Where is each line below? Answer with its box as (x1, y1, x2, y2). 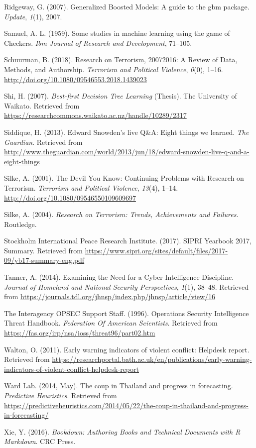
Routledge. (4, 219, 37, 229)
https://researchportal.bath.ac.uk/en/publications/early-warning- (52, 354, 252, 364)
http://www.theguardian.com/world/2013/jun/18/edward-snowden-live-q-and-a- (4, 146, 250, 157)
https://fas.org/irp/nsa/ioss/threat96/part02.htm (4, 328, 155, 338)
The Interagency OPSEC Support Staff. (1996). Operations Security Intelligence (4, 308, 249, 318)
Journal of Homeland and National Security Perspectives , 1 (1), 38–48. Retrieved (4, 281, 249, 292)
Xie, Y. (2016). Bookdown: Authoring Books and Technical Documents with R (4, 426, 241, 437)
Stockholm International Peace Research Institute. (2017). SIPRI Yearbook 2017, (4, 235, 252, 246)
